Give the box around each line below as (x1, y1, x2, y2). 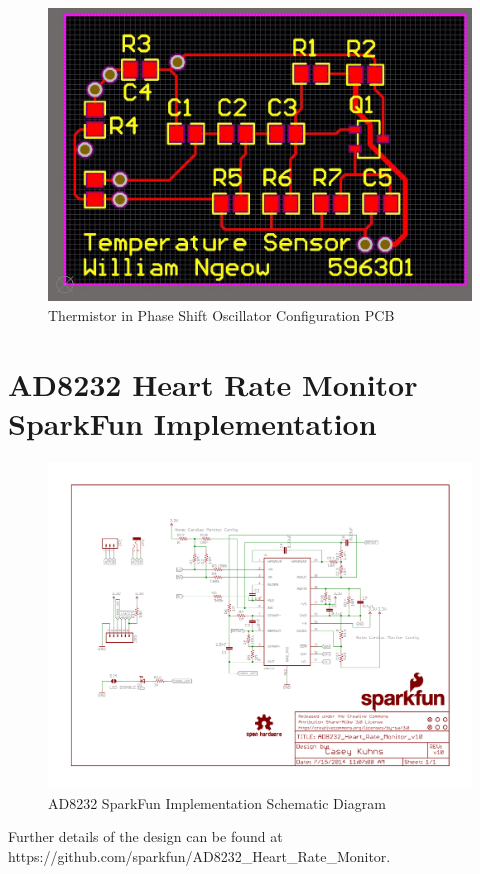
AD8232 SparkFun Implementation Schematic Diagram (48, 792, 386, 813)
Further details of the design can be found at (8, 826, 283, 847)
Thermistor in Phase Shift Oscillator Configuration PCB (48, 304, 395, 325)
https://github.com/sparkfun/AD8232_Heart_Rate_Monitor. (8, 845, 391, 866)
